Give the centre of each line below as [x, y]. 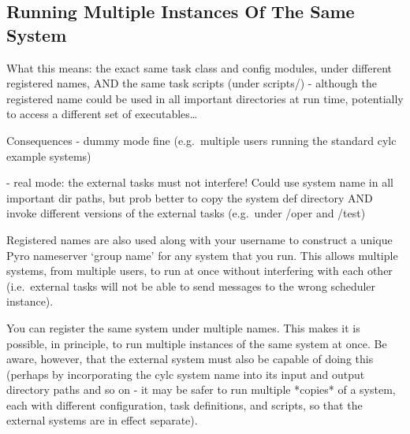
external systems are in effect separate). [102, 420]
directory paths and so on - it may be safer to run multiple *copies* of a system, [201, 389]
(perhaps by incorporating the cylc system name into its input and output [186, 374]
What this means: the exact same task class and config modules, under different [199, 67]
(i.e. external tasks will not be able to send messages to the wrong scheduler [191, 286]
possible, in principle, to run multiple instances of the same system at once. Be [197, 343]
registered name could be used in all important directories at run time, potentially [205, 98]
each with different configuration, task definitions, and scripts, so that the [184, 404]
